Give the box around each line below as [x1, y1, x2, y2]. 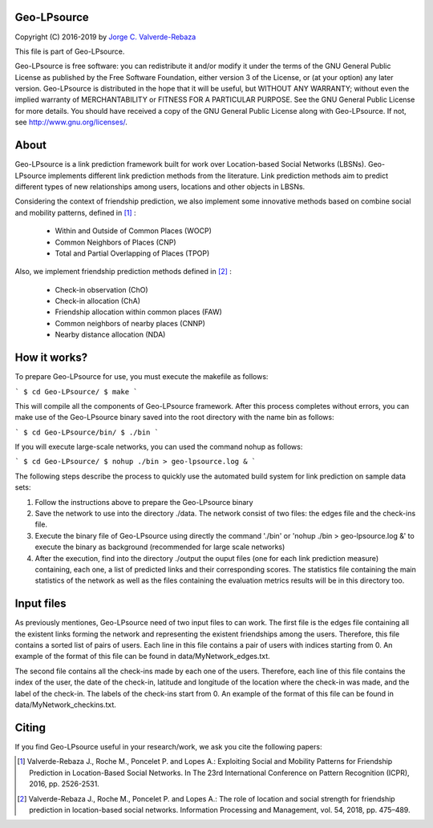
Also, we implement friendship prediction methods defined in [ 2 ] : [14, 267, 233, 277]
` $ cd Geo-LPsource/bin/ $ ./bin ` [14, 427, 160, 437]
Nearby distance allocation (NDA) [55, 329, 166, 340]
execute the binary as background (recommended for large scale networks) [34, 542, 285, 552]
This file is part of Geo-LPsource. [14, 46, 125, 56]
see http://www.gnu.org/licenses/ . [14, 117, 128, 127]
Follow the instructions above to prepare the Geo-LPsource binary [34, 497, 253, 507]
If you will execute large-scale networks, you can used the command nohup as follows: [14, 442, 303, 452]
